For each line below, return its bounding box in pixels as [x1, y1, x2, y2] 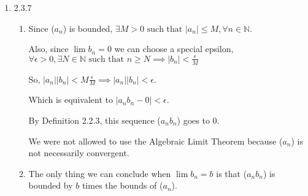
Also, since [28, 42, 69, 55]
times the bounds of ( [82, 179, 163, 192]
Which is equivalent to [28, 93, 113, 106]
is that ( [216, 167, 247, 179]
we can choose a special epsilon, [114, 42, 234, 55]
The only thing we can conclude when [28, 167, 171, 179]
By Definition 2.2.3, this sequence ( [28, 114, 161, 127]
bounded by [28, 179, 73, 192]
